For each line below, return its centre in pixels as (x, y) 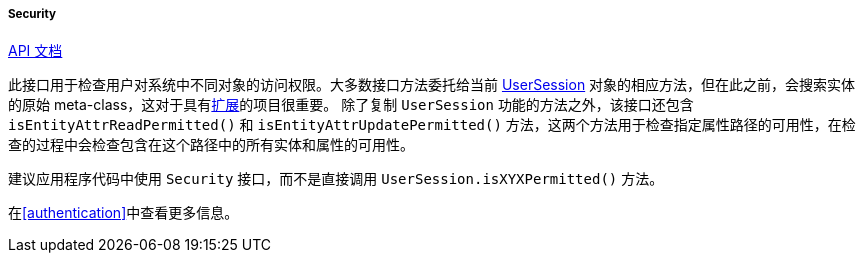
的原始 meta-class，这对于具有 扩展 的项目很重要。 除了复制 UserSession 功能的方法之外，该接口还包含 (351, 105)
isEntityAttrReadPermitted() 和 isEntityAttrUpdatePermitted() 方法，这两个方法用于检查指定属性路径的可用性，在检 (432, 125)
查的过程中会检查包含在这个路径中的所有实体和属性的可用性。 (211, 145)
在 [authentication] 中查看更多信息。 (123, 213)
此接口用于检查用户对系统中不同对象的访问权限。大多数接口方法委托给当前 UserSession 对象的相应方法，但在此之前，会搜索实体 (432, 85)
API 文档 (35, 51)
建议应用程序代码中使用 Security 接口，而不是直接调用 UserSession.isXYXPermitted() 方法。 (336, 179)
